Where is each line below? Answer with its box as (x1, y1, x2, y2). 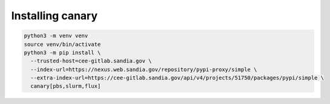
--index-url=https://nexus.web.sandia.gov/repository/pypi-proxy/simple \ (30, 66, 257, 73)
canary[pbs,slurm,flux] (30, 83, 101, 90)
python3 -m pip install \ (24, 49, 101, 56)
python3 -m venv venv (24, 32, 88, 39)
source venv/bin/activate (24, 41, 101, 47)
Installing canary (11, 9, 98, 22)
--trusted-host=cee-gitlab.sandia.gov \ (30, 58, 152, 64)
